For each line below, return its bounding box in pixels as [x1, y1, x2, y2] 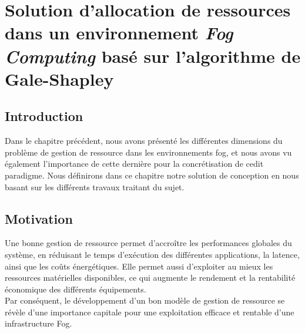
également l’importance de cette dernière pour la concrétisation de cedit [5, 157, 264, 170]
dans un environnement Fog [5, 21, 233, 45]
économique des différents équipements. [5, 282, 146, 295]
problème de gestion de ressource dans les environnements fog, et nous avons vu [5, 146, 292, 158]
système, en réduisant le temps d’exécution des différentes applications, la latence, [5, 248, 300, 260]
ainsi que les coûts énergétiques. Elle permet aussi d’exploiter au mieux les [5, 260, 273, 272]
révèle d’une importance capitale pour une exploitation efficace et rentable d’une [5, 305, 294, 318]
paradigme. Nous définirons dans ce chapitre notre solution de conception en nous [5, 169, 299, 181]
